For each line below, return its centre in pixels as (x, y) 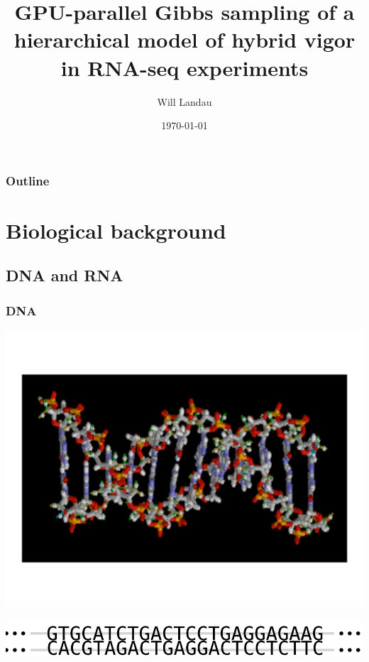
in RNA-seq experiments (184, 67)
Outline (28, 180)
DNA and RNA (65, 275)
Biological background (116, 230)
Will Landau (184, 101)
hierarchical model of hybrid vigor (184, 39)
